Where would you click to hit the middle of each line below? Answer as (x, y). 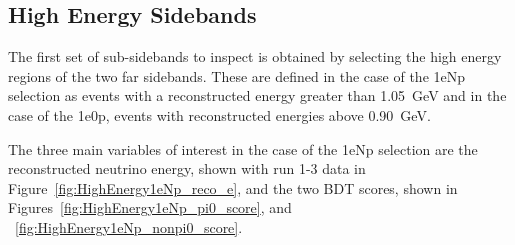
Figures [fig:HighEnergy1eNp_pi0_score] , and (150, 207)
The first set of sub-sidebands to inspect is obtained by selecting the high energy (255, 56)
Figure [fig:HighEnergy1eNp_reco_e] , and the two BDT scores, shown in (233, 187)
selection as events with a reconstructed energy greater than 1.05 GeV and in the (257, 95)
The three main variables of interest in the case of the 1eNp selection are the (243, 148)
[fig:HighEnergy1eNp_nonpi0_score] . (129, 226)
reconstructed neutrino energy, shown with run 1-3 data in (187, 168)
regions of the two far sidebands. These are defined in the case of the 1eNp (237, 75)
